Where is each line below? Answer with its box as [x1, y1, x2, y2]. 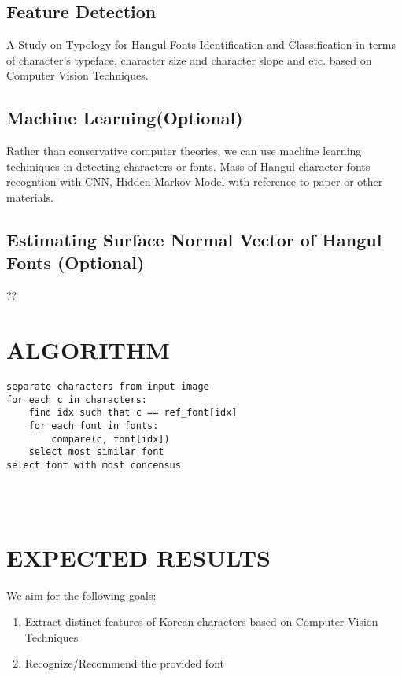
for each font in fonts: [28, 420, 159, 431]
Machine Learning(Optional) [6, 105, 243, 130]
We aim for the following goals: [6, 586, 157, 603]
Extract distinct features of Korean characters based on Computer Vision [24, 613, 378, 630]
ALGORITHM [6, 333, 170, 365]
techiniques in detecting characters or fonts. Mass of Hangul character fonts [6, 157, 371, 174]
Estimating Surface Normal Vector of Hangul [6, 227, 382, 251]
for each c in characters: [6, 394, 147, 405]
